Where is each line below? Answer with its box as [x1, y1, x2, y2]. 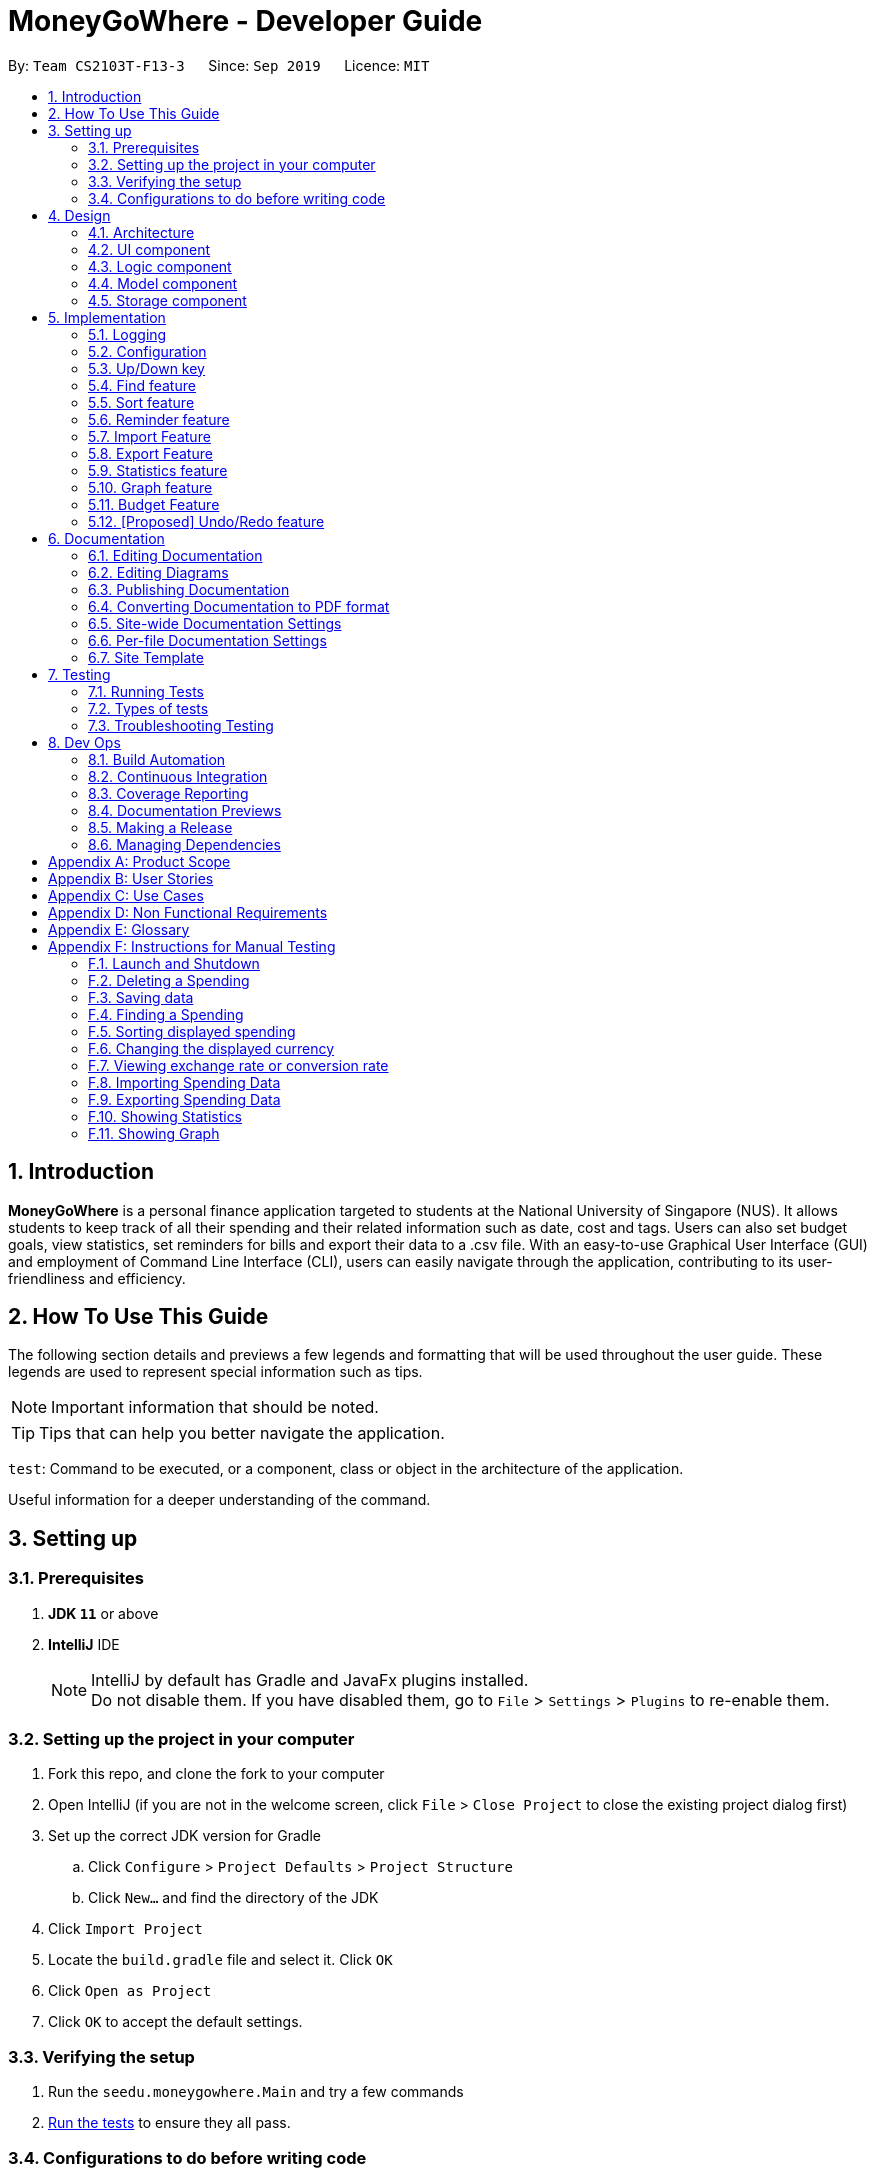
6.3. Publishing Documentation [88, 580, 290, 598]
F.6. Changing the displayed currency [88, 1039, 335, 1057]
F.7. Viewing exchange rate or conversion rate [88, 1056, 389, 1074]
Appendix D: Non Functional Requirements [48, 903, 328, 921]
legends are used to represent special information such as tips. [8, 1363, 423, 1381]
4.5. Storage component [88, 291, 247, 309]
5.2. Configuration [88, 342, 207, 360]
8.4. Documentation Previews [88, 801, 282, 819]
